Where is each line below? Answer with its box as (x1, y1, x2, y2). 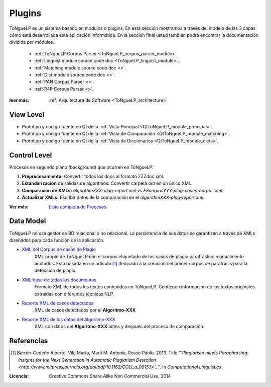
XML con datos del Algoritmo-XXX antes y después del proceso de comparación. (34, 324, 205, 330)
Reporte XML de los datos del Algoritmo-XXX (22, 316, 115, 322)
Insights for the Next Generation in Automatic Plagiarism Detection (18, 357, 157, 363)
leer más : (9, 97, 30, 103)
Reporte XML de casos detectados (22, 300, 94, 306)
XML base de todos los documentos (22, 277, 97, 283)
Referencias (9, 337, 48, 345)
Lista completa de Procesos (49, 204, 106, 210)
